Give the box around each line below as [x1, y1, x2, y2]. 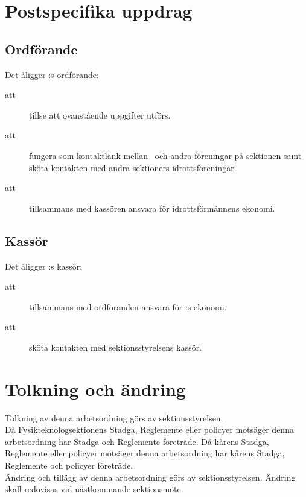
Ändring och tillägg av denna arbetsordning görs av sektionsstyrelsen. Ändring [5, 470, 296, 483]
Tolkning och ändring [5, 376, 186, 401]
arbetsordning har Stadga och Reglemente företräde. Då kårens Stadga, [5, 435, 269, 447]
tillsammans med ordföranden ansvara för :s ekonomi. [29, 300, 227, 313]
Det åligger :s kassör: [5, 259, 83, 272]
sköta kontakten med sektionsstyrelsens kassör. [29, 340, 202, 353]
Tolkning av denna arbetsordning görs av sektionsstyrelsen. [5, 411, 223, 424]
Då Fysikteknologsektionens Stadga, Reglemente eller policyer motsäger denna [5, 423, 294, 436]
